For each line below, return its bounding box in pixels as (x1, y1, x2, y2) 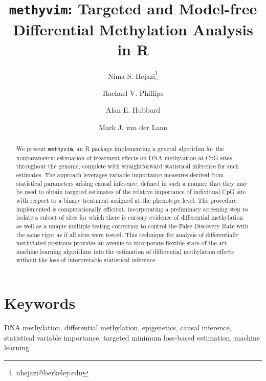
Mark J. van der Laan (99, 122, 167, 133)
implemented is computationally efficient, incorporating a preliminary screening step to (16, 204, 248, 213)
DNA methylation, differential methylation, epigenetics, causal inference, (4, 322, 232, 333)
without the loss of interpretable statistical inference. (16, 256, 157, 264)
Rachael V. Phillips (103, 87, 163, 98)
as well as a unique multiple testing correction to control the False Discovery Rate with (16, 221, 249, 230)
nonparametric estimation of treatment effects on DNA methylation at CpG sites (16, 153, 232, 162)
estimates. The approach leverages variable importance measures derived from (16, 170, 224, 179)
